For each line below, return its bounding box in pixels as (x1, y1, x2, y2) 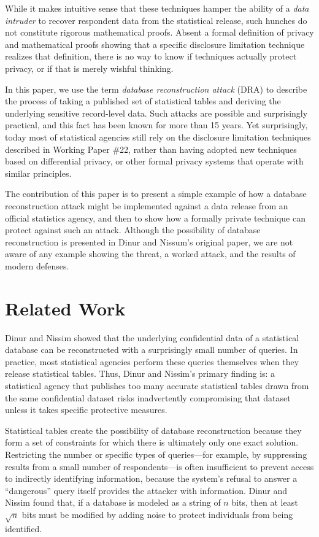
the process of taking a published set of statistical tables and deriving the (5, 95, 281, 107)
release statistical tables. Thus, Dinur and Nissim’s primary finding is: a (5, 367, 275, 380)
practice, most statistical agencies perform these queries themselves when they (5, 355, 299, 368)
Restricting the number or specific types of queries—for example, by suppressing (5, 447, 307, 460)
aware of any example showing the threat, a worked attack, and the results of (5, 247, 296, 260)
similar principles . (5, 166, 72, 179)
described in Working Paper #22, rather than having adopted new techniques (5, 142, 297, 155)
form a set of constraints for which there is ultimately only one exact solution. (5, 436, 299, 449)
